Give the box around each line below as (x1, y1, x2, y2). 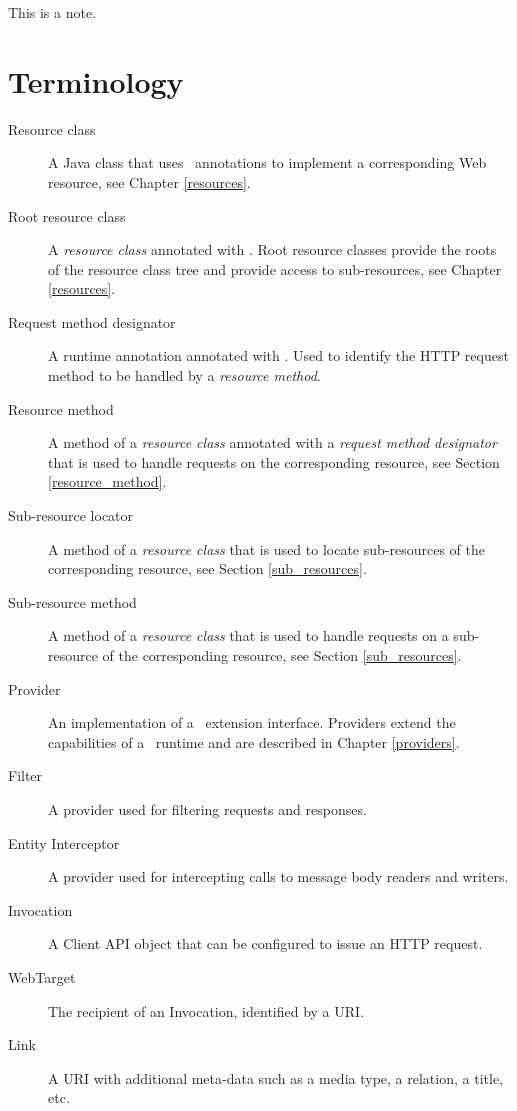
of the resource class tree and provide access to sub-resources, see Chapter (48, 258, 502, 279)
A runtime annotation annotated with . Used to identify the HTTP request (48, 345, 509, 366)
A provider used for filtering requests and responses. (48, 798, 367, 819)
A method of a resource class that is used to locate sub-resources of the (48, 538, 485, 559)
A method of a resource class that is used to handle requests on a (48, 625, 449, 646)
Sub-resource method (8, 591, 137, 612)
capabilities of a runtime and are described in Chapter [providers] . (48, 731, 460, 752)
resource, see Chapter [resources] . (48, 171, 251, 192)
